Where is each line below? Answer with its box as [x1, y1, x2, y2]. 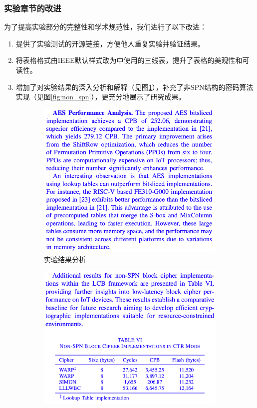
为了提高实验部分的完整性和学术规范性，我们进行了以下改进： [4, 21, 207, 32]
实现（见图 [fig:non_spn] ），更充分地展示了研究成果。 [15, 91, 186, 102]
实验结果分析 [44, 254, 86, 264]
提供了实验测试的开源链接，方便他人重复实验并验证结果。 [15, 38, 205, 48]
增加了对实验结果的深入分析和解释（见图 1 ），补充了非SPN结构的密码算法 [15, 81, 254, 92]
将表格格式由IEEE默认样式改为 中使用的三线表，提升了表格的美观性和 [15, 55, 243, 65]
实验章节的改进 [4, 1, 61, 14]
